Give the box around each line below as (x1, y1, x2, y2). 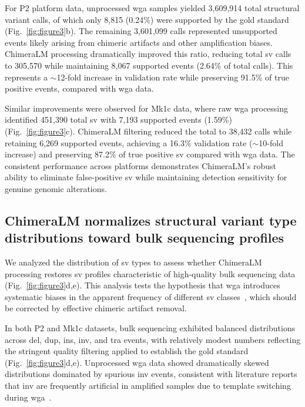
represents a (5, 70, 48, 83)
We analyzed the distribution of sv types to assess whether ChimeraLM (5, 256, 262, 268)
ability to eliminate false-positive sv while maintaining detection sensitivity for (5, 171, 287, 183)
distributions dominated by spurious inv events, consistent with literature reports (5, 368, 297, 380)
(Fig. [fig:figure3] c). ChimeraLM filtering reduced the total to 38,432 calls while (5, 125, 292, 137)
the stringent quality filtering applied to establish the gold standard (5, 345, 249, 357)
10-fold (259, 136, 283, 149)
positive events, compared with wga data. (5, 82, 154, 95)
